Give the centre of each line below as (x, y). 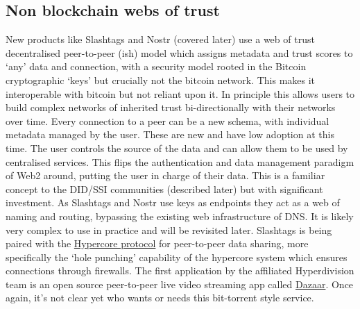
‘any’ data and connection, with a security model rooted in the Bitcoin (156, 66)
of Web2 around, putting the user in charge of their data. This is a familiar (165, 175)
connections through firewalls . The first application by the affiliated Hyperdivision (180, 270)
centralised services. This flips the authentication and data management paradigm (180, 161)
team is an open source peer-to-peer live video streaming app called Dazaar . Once (180, 284)
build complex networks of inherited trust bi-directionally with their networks (171, 107)
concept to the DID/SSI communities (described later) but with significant (164, 189)
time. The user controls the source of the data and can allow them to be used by (177, 148)
